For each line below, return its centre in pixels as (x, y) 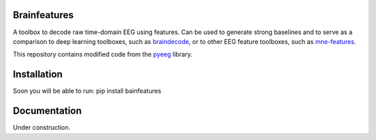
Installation (38, 74)
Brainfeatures (44, 15)
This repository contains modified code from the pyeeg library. (103, 54)
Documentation (47, 111)
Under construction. (42, 127)
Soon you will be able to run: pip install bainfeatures (87, 91)
